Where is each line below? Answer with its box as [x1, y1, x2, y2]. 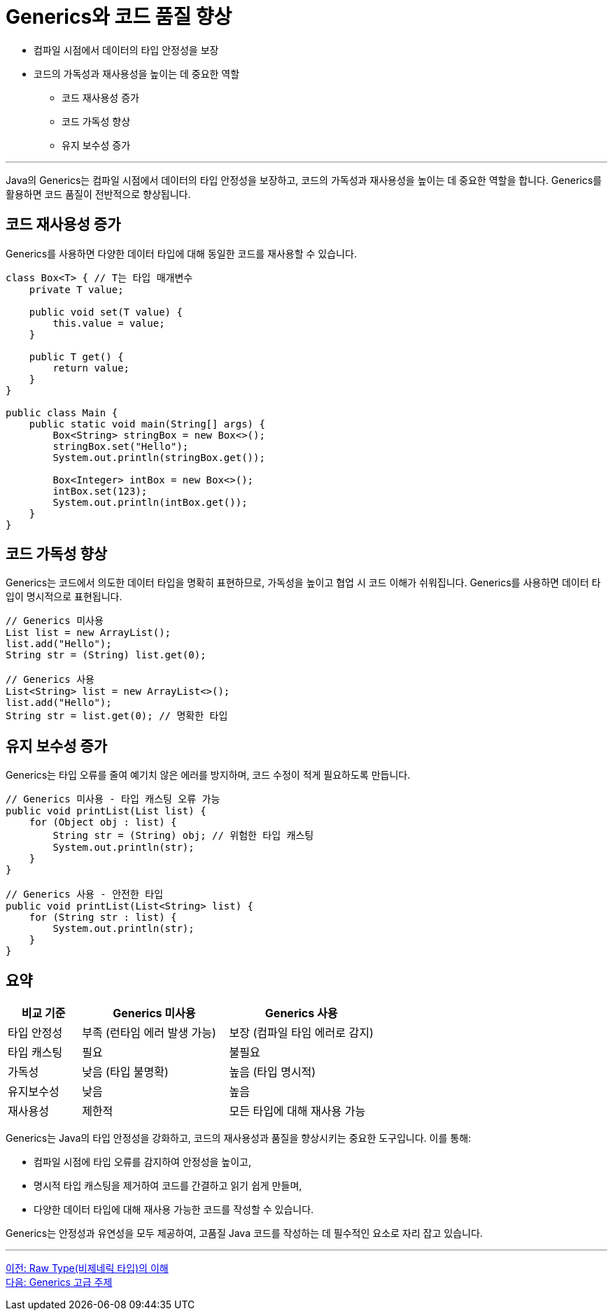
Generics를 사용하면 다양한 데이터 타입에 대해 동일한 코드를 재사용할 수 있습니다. [6, 247, 357, 260]
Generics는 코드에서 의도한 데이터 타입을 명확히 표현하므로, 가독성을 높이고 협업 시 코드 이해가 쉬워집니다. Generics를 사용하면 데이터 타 [6, 576, 601, 589]
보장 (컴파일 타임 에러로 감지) [229, 1026, 374, 1040]
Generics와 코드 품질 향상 [6, 5, 232, 29]
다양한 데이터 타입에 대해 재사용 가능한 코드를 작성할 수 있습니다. [34, 1203, 314, 1216]
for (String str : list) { [29, 912, 177, 924]
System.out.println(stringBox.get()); [52, 451, 265, 463]
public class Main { [6, 406, 118, 418]
